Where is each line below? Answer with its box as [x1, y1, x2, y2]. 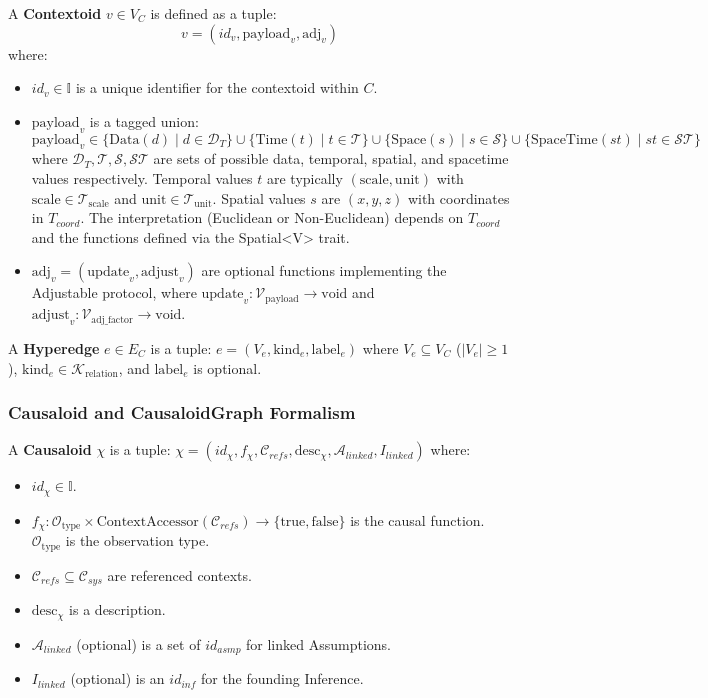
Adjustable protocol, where [31, 282, 197, 303]
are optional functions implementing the [201, 260, 447, 281]
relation [85, 368, 118, 379]
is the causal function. [350, 509, 485, 530]
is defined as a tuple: [150, 3, 277, 23]
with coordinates [407, 187, 510, 208]
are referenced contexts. [107, 564, 252, 585]
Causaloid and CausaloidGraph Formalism [8, 400, 356, 425]
